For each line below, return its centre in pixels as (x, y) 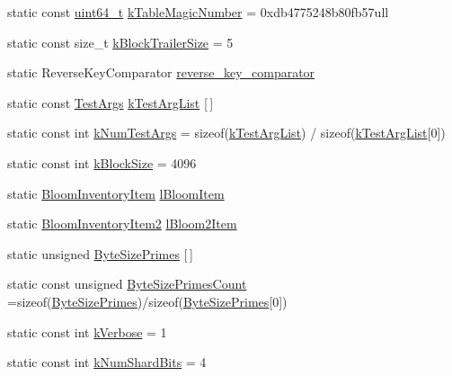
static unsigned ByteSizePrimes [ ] (100, 253)
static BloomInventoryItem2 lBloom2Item (122, 224)
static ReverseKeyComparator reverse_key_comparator (161, 72)
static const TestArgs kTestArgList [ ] (111, 102)
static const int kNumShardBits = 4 (107, 362)
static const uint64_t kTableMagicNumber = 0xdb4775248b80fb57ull (198, 12)
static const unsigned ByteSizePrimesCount (127, 284)
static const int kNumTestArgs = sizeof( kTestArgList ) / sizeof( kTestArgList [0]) (226, 133)
